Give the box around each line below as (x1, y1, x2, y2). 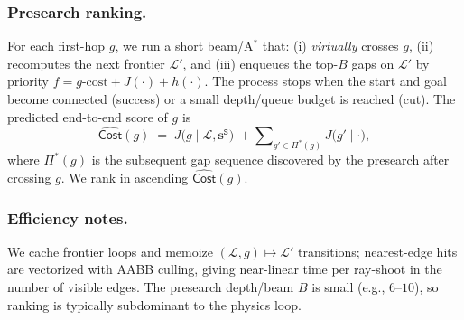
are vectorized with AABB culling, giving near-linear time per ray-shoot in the (7, 259, 442, 278)
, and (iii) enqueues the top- (182, 53, 339, 72)
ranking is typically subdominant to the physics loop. (7, 295, 302, 314)
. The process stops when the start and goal (204, 71, 447, 90)
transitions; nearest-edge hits (298, 241, 458, 260)
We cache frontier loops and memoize (7, 241, 214, 260)
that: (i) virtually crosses (262, 36, 399, 55)
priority (7, 71, 49, 90)
